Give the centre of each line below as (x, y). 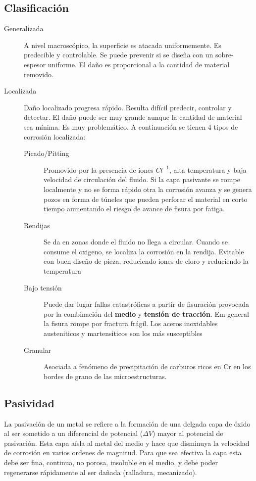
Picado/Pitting (47, 153)
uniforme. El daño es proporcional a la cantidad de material (139, 64)
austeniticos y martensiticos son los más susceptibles (123, 333)
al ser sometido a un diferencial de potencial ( (74, 433)
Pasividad (29, 403)
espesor (35, 64)
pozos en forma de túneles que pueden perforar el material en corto (146, 199)
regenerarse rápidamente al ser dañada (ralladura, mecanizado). (101, 472)
